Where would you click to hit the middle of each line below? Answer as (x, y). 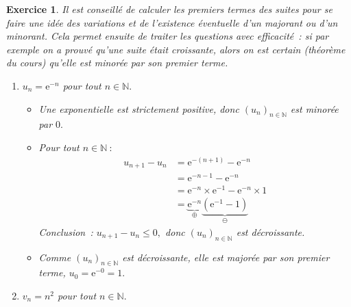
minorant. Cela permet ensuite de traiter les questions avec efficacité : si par (168, 36)
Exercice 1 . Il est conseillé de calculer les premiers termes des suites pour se (169, 9)
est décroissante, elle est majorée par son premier (226, 257)
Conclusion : (66, 231)
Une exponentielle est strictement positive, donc (139, 108)
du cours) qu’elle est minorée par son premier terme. (117, 63)
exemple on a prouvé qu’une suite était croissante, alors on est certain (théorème (176, 49)
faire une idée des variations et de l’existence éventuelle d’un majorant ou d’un (172, 22)
